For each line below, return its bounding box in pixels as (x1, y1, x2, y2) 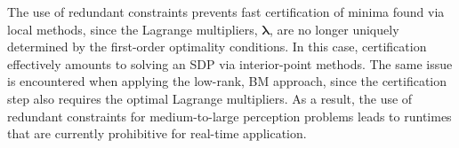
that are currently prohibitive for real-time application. (7, 124, 307, 143)
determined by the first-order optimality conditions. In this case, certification (7, 37, 427, 56)
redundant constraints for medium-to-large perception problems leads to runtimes (7, 106, 452, 125)
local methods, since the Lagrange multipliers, (7, 19, 258, 38)
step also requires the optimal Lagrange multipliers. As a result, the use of (7, 89, 413, 107)
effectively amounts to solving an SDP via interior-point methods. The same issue (7, 54, 453, 73)
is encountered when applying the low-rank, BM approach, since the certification (7, 72, 447, 90)
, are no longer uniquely (269, 19, 399, 38)
